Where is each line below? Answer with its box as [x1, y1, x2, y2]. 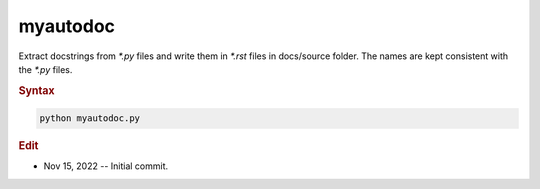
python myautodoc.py [39, 113, 140, 124]
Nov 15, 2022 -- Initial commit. [43, 160, 169, 172]
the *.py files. [18, 63, 73, 75]
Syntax [18, 83, 55, 97]
